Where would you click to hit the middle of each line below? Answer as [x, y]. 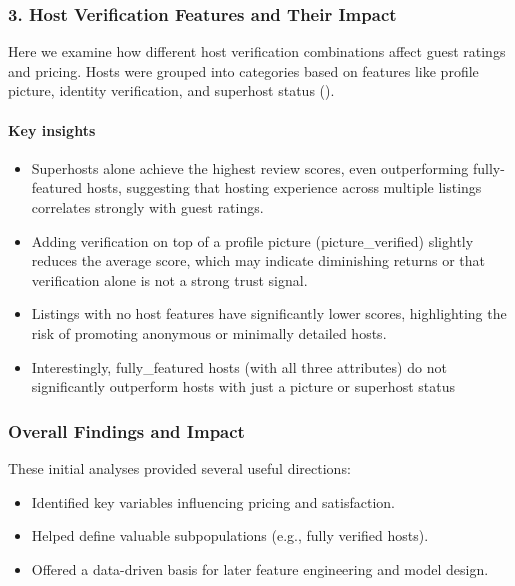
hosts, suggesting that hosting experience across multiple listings [284, 187]
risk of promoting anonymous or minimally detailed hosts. [209, 332]
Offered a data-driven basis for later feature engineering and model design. [260, 568]
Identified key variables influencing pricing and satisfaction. [213, 501]
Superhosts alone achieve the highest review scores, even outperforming [250, 167]
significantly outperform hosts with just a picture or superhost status [243, 386]
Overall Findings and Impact [126, 430]
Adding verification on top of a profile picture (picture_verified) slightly [252, 240]
